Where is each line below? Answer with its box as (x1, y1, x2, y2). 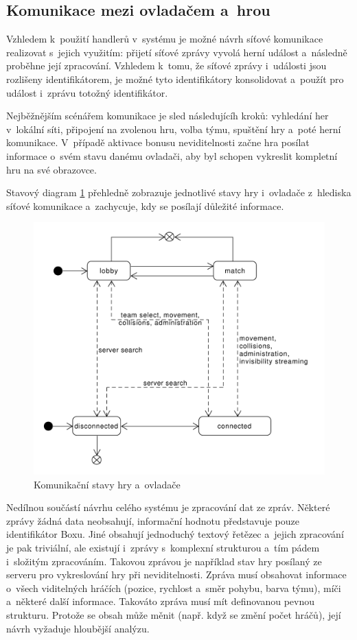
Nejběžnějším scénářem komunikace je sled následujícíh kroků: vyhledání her (6, 108, 329, 123)
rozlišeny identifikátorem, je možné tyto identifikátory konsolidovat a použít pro (6, 71, 344, 86)
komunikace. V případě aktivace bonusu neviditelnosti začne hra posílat (6, 135, 310, 150)
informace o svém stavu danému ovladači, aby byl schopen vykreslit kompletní (6, 148, 338, 163)
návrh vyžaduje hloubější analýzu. (6, 621, 150, 635)
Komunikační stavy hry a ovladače (34, 477, 181, 491)
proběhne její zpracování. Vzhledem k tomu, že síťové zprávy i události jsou (6, 58, 327, 73)
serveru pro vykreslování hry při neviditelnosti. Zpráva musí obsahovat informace (6, 567, 347, 582)
